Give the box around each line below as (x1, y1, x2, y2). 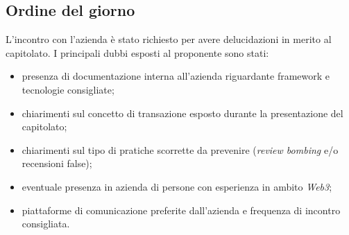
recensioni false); (22, 156, 92, 171)
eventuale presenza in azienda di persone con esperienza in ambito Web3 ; (22, 179, 332, 193)
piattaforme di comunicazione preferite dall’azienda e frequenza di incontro (22, 202, 341, 217)
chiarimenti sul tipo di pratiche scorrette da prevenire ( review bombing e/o (22, 142, 339, 157)
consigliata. (22, 216, 70, 231)
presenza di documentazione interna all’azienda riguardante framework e (22, 69, 330, 83)
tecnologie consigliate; (22, 82, 114, 96)
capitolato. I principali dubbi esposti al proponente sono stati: (6, 45, 269, 60)
